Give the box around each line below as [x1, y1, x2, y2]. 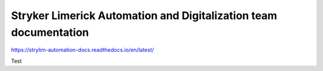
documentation [11, 26, 89, 39]
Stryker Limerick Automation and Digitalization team [11, 9, 278, 22]
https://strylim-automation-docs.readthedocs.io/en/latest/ [11, 47, 154, 54]
